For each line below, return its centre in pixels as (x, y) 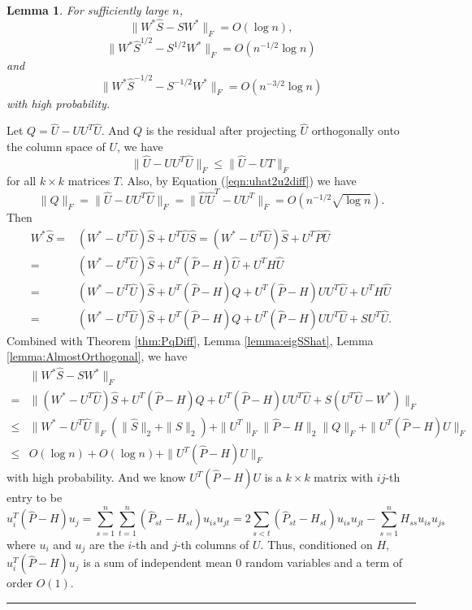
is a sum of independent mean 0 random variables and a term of (242, 562)
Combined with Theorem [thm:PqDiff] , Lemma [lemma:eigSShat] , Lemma (190, 340)
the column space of (56, 147)
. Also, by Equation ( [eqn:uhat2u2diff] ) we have (238, 180)
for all (22, 180)
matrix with (344, 477)
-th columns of (213, 544)
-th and (150, 544)
